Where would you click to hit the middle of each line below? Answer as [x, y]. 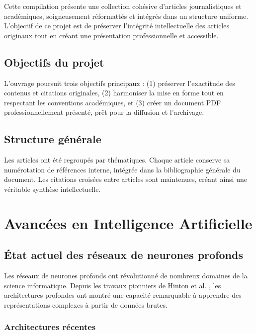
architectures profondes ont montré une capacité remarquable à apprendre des [123, 295]
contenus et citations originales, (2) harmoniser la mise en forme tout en [114, 93]
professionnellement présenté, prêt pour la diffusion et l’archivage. [104, 112]
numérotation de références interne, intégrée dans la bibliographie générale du [122, 169]
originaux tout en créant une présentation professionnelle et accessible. [111, 35]
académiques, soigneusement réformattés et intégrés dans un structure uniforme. [126, 16]
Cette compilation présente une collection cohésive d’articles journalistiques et [123, 6]
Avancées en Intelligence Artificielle [128, 223]
